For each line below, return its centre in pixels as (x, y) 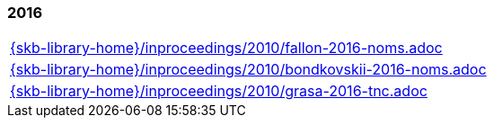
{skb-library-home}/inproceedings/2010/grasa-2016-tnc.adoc (219, 91)
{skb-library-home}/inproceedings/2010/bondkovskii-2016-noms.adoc (248, 70)
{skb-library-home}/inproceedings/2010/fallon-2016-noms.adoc (226, 48)
